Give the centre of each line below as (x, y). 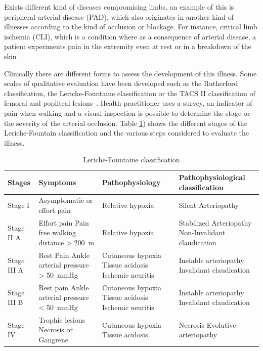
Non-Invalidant (202, 232)
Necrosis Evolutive (207, 324)
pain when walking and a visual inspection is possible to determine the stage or (127, 113)
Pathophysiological (212, 177)
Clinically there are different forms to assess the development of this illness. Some (130, 73)
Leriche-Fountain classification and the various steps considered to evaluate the (126, 133)
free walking (57, 232)
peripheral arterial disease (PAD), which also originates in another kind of (119, 16)
